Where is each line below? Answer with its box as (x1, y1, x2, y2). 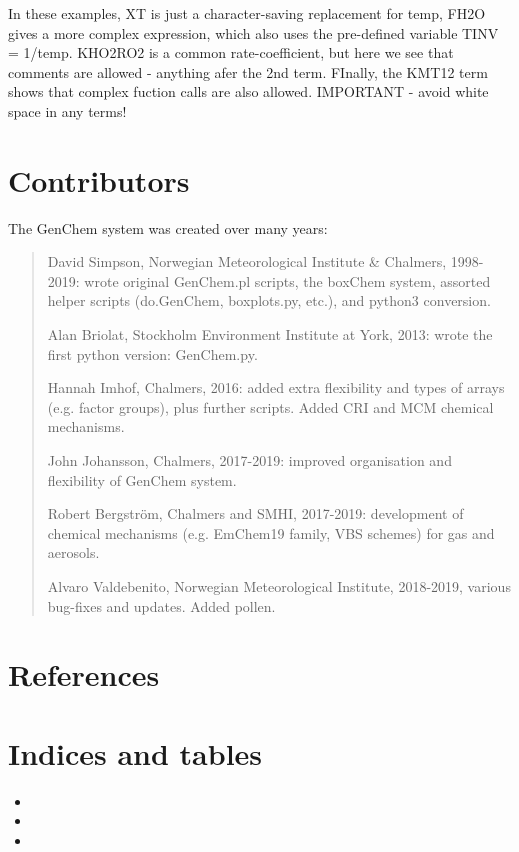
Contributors (8, 159, 190, 200)
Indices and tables (8, 732, 263, 773)
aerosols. (47, 542, 100, 563)
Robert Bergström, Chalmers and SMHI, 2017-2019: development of (47, 503, 464, 524)
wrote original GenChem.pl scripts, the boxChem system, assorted (84, 270, 491, 291)
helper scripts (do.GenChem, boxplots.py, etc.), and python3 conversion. (47, 290, 491, 311)
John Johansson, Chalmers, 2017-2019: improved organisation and (47, 450, 452, 471)
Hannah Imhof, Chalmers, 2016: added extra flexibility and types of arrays (47, 377, 505, 398)
